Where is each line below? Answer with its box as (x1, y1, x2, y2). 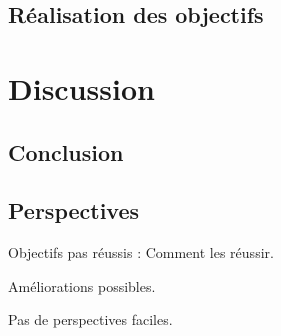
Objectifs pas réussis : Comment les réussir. (8, 242, 274, 263)
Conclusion (8, 136, 124, 167)
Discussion (8, 67, 155, 108)
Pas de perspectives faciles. (8, 309, 173, 330)
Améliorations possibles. (8, 275, 156, 296)
